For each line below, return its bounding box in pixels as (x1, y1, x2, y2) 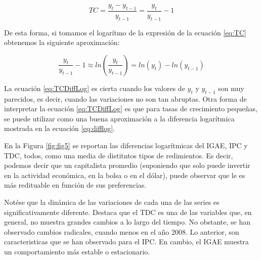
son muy (218, 82, 244, 93)
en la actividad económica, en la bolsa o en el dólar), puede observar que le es (4, 169, 245, 180)
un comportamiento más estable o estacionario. (4, 246, 150, 256)
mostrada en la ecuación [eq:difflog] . (4, 123, 115, 134)
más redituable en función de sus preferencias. (4, 180, 147, 190)
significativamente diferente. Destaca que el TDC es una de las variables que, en (4, 206, 252, 217)
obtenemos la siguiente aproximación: (4, 37, 120, 48)
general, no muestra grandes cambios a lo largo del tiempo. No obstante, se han (4, 216, 251, 227)
